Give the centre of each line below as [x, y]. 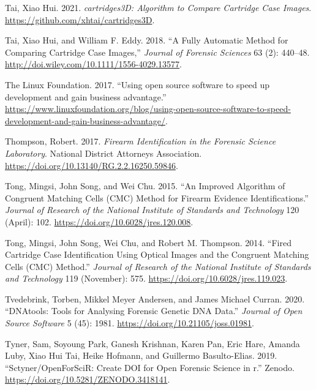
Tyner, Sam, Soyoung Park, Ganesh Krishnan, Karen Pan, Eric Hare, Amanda [152, 343]
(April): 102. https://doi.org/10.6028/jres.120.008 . [99, 221]
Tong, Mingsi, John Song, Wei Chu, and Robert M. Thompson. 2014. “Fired [148, 242]
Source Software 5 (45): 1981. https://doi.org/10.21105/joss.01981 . [130, 323]
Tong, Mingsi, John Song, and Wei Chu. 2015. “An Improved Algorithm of [145, 186]
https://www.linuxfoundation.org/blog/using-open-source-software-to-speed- [148, 109]
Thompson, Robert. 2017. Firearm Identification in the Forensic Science [141, 141]
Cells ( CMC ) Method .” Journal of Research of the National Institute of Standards [158, 266]
